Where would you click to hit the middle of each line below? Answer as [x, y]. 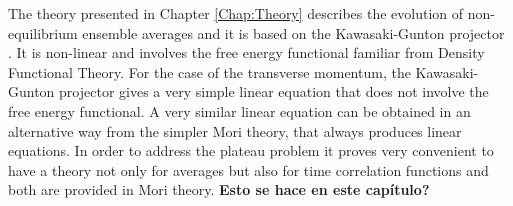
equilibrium [43, 32]
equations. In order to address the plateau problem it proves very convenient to [251, 150]
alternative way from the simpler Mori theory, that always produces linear [235, 130]
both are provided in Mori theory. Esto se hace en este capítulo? [219, 189]
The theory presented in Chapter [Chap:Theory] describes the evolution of [236, 13]
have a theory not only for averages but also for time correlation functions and [248, 169]
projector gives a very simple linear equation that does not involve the [274, 91]
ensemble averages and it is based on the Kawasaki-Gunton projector [293, 32]
